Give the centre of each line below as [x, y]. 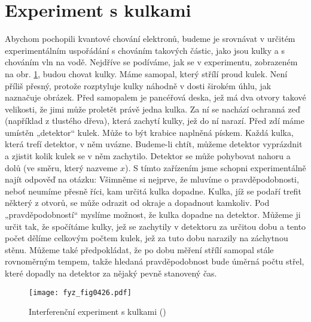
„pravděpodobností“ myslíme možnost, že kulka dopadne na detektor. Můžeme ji [153, 215]
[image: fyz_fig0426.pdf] [80, 292]
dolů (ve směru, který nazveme [61, 167]
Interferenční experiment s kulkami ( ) [97, 312]
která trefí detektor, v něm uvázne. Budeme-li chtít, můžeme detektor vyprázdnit [154, 144]
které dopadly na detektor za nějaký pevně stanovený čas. [111, 273]
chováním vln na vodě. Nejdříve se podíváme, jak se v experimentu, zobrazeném [151, 62]
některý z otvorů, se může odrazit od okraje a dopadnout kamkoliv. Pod [137, 203]
